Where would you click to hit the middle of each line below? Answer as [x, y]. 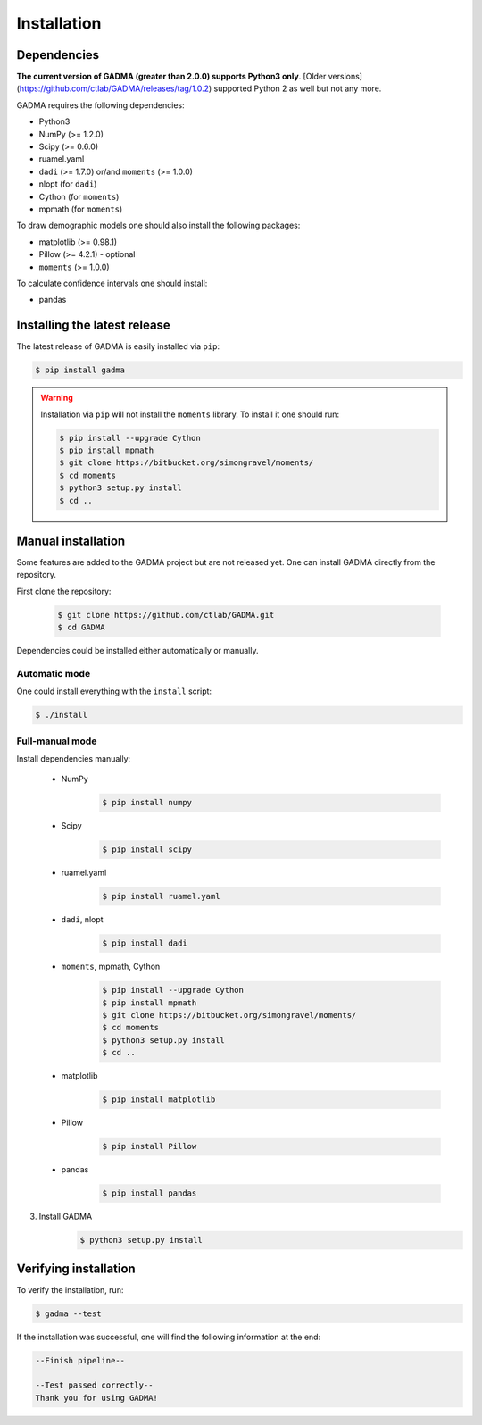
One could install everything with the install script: [114, 691]
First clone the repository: [64, 591]
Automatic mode [54, 673]
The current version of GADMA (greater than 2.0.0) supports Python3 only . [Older [171, 77]
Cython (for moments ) [79, 196]
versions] [345, 77]
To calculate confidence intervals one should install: [112, 283]
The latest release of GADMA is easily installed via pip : [118, 346]
